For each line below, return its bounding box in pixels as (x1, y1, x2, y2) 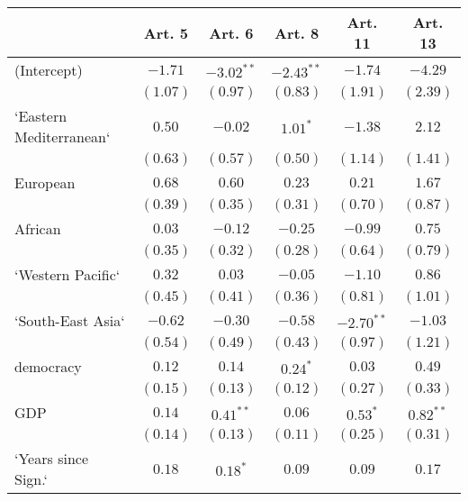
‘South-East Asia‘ (14, 310, 125, 331)
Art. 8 (274, 22, 319, 43)
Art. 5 (143, 22, 188, 43)
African (14, 218, 61, 239)
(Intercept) (14, 59, 83, 80)
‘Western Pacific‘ (14, 264, 121, 285)
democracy (14, 356, 82, 377)
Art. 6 (209, 22, 254, 43)
